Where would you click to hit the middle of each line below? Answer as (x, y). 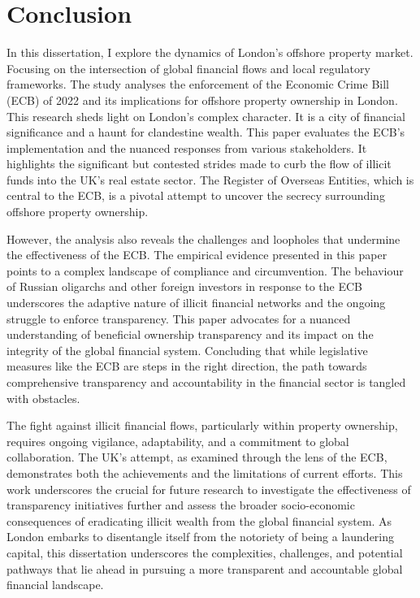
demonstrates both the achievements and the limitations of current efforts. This (205, 472)
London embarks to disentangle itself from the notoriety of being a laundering (201, 537)
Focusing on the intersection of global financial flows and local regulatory (188, 68)
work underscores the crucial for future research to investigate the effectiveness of (209, 489)
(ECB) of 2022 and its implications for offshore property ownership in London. (202, 100)
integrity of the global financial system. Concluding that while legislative (187, 350)
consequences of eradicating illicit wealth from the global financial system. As (199, 520)
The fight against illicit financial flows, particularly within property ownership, (202, 425)
